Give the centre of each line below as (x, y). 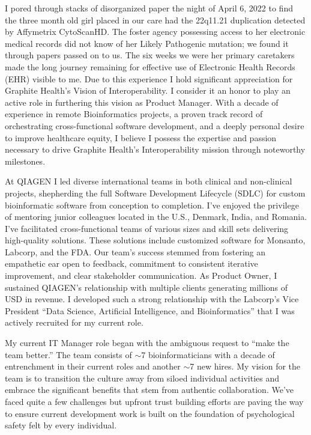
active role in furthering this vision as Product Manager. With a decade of (142, 102)
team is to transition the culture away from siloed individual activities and (142, 378)
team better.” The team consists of (68, 354)
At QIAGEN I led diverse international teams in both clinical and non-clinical (149, 181)
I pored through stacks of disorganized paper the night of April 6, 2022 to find (149, 8)
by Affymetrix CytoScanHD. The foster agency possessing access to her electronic (155, 32)
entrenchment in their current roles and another (93, 366)
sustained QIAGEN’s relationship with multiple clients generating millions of (146, 287)
